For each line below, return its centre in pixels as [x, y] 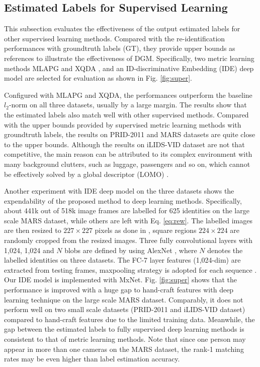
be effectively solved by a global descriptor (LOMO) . [86, 174]
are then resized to [33, 230]
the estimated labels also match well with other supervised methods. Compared [126, 114]
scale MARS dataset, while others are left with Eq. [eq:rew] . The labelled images [128, 220]
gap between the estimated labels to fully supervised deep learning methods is [124, 329]
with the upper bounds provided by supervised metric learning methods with [123, 124]
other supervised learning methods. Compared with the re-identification [115, 38]
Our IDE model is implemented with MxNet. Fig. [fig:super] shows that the [120, 280]
